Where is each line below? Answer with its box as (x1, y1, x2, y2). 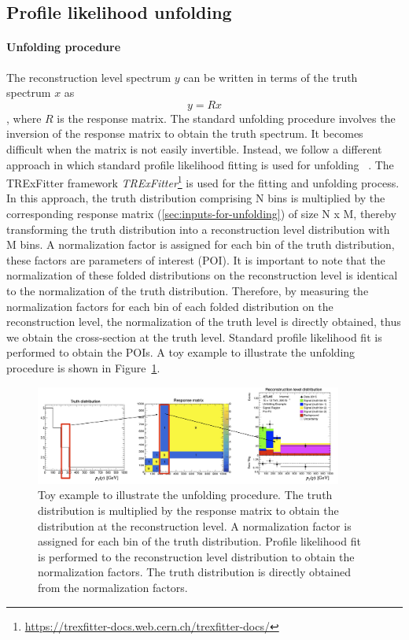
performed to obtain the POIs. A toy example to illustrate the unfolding (6, 344, 356, 361)
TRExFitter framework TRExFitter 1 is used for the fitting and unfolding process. (6, 172, 400, 191)
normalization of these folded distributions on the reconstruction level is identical (6, 267, 398, 283)
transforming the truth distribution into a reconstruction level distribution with (6, 220, 390, 237)
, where (6, 109, 42, 126)
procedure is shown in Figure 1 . (6, 359, 160, 375)
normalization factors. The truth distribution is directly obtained (38, 564, 351, 580)
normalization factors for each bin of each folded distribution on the (6, 298, 333, 314)
